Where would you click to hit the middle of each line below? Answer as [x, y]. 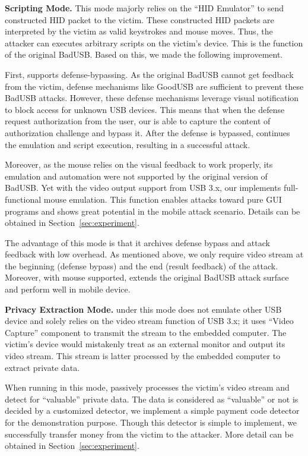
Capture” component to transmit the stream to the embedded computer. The [146, 332]
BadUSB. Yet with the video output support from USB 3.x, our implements [143, 188]
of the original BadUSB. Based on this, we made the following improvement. [144, 54]
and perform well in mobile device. [68, 289]
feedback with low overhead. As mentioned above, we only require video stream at [154, 254]
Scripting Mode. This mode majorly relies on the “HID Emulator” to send [144, 8]
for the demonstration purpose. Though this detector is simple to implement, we [151, 422]
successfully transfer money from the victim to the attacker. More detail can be [149, 434]
